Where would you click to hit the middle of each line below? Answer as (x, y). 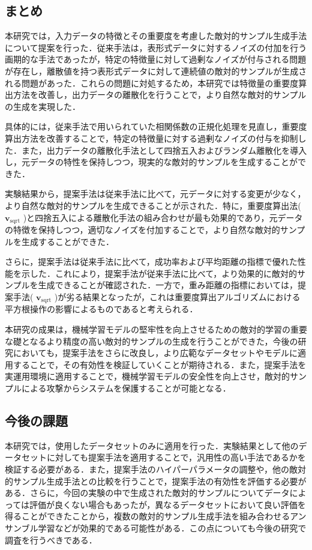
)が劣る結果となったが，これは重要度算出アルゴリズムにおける (177, 296)
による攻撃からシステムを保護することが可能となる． (126, 388)
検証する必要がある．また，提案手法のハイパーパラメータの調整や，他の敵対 (156, 469)
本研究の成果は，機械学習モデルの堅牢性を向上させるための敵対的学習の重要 (156, 329)
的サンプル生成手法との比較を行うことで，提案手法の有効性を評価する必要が (156, 481)
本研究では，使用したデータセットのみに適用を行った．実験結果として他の (152, 445)
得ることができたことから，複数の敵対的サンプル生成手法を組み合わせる (148, 516)
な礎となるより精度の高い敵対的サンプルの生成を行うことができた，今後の (151, 341)
